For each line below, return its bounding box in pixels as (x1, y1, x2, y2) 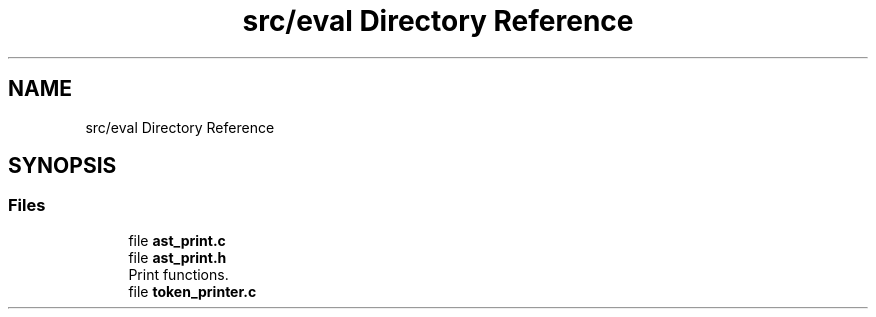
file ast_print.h (128, 248, 227, 266)
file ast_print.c (128, 231, 226, 249)
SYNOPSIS (8, 153, 117, 179)
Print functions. (128, 265, 229, 283)
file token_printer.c (128, 282, 257, 300)
